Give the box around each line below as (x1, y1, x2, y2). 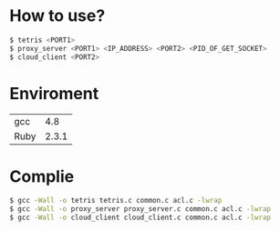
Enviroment (9, 83, 99, 104)
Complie (9, 166, 75, 186)
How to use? (9, 5, 106, 26)
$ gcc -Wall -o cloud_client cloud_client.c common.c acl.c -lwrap (9, 213, 272, 223)
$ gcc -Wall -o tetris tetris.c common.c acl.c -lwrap (9, 196, 223, 206)
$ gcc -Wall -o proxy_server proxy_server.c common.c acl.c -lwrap (9, 205, 272, 214)
